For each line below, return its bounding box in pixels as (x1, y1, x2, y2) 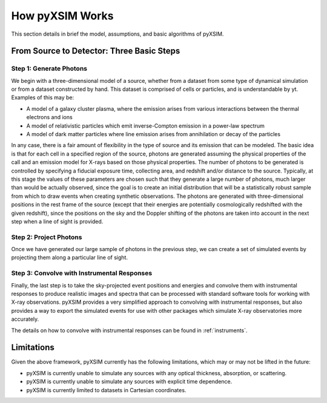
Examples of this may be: (11, 94, 74, 101)
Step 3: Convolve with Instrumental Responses (11, 269, 153, 278)
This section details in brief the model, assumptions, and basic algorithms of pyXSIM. (11, 30, 224, 38)
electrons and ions (26, 114, 73, 121)
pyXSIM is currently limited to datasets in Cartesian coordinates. (26, 386, 187, 393)
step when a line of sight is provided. (11, 218, 104, 225)
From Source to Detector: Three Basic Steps (11, 46, 180, 56)
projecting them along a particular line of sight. (11, 254, 128, 261)
